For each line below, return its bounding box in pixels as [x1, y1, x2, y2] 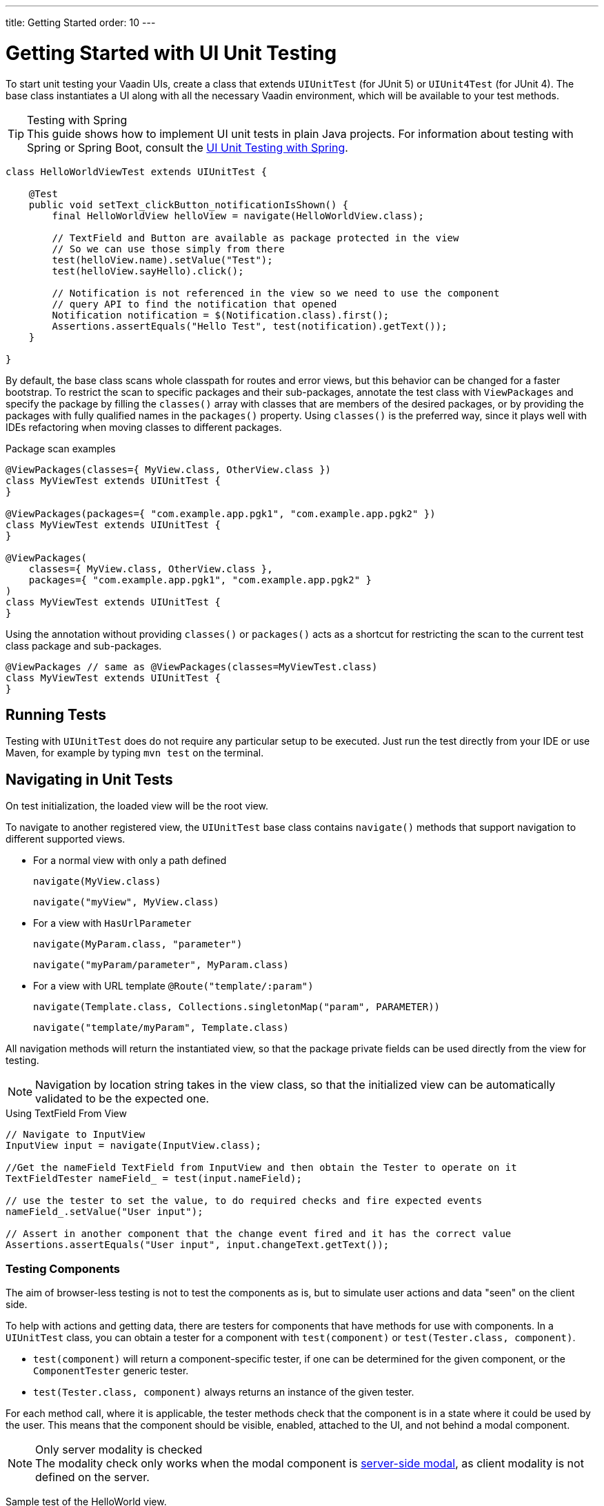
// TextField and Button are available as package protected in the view [52, 232, 459, 243]
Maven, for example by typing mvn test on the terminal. [6, 747, 264, 759]
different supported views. [6, 833, 125, 845]
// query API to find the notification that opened [52, 298, 337, 310]
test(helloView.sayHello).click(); [52, 265, 244, 277]
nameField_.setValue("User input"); [6, 1206, 203, 1218]
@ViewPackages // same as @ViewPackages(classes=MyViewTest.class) [6, 661, 378, 672]
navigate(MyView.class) [33, 876, 161, 887]
